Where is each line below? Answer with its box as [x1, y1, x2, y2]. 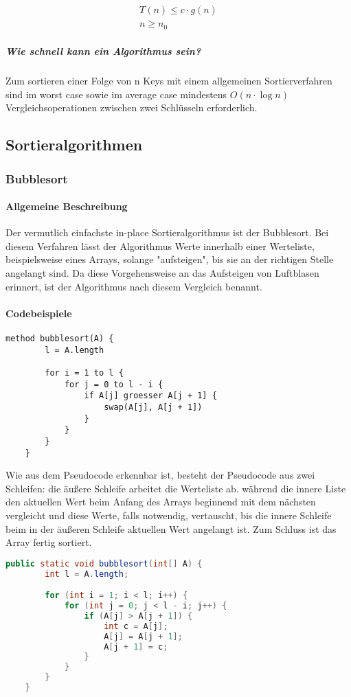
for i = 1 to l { [45, 368, 124, 378]
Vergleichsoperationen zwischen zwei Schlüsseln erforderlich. [5, 100, 258, 115]
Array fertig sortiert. [5, 535, 92, 549]
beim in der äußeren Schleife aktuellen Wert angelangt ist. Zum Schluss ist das [5, 521, 337, 536]
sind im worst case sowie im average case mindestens [5, 87, 227, 101]
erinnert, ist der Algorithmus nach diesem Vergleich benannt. [5, 279, 262, 293]
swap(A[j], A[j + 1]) [104, 402, 203, 412]
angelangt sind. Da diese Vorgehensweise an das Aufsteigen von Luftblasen [5, 266, 319, 280]
